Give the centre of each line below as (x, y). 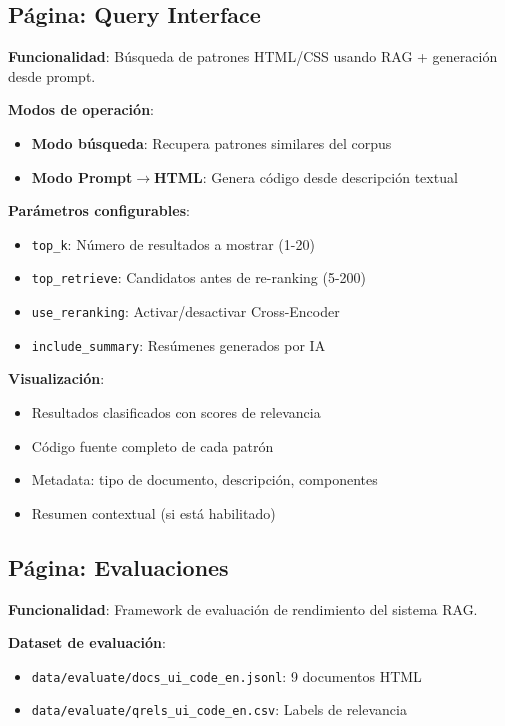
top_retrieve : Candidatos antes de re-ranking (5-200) (199, 277)
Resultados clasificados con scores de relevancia (176, 411)
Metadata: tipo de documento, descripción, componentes (204, 479)
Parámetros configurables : (99, 210)
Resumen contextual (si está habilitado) (153, 512)
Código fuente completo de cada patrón (152, 445)
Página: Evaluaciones (118, 566)
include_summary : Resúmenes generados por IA (178, 344)
